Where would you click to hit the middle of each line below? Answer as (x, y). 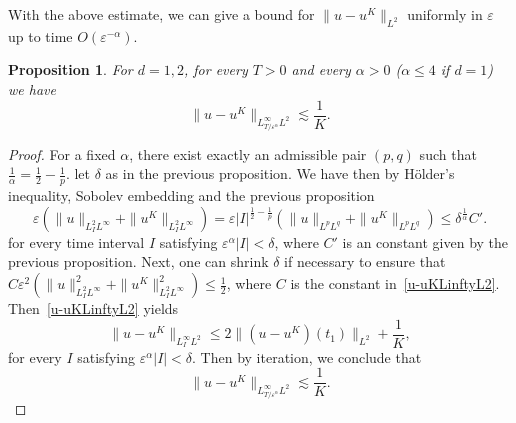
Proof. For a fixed (62, 153)
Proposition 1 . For (70, 69)
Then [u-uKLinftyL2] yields (93, 308)
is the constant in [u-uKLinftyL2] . (395, 283)
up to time (40, 35)
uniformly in (445, 14)
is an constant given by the (425, 241)
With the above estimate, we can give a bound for (161, 14)
